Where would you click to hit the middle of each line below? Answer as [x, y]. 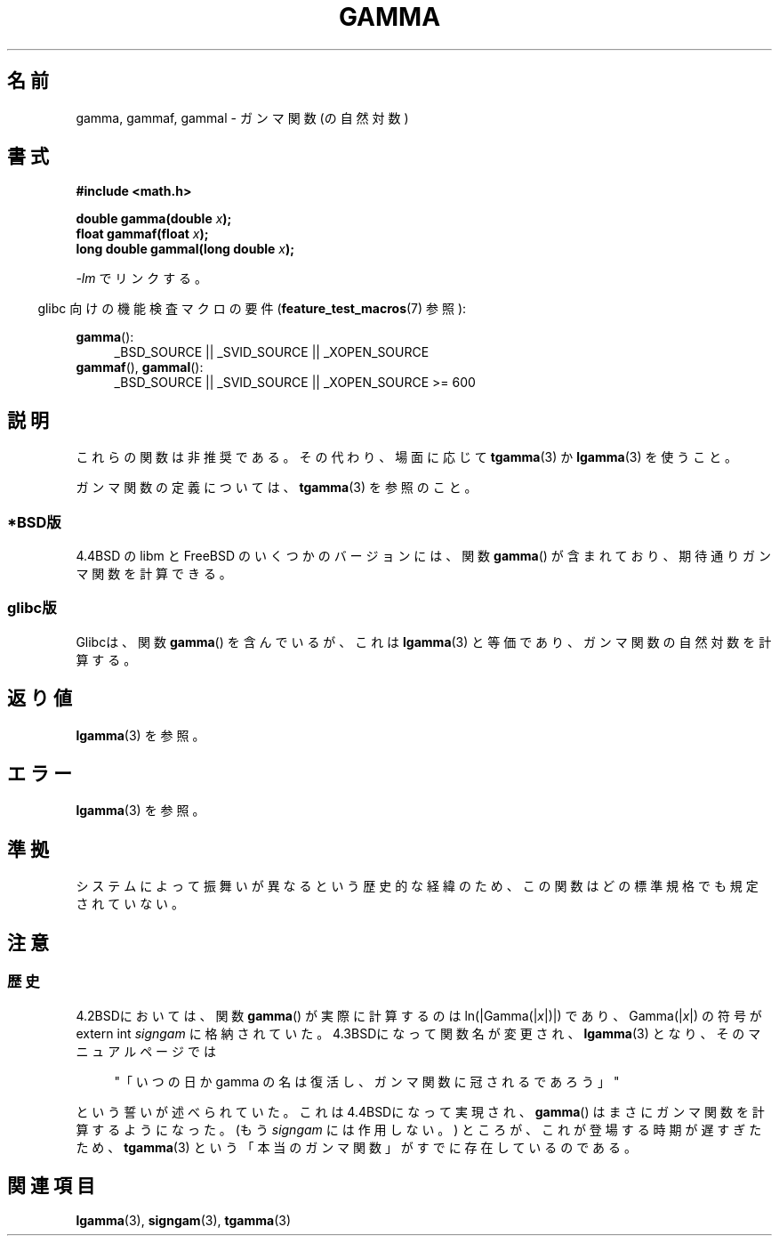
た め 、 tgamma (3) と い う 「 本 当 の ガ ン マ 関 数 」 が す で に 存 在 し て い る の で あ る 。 [356, 1147]
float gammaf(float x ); [142, 234]
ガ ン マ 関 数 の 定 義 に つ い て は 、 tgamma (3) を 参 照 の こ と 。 [277, 488]
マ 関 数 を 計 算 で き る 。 [154, 574]
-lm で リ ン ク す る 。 [142, 278]
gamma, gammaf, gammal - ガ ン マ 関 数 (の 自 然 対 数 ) [242, 117]
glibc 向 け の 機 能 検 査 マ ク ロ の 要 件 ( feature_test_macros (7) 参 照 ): [252, 309]
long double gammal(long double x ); [185, 249]
